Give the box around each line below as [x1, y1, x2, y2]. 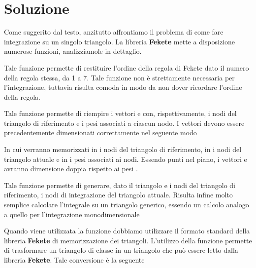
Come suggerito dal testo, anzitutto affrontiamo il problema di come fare [4, 27, 224, 37]
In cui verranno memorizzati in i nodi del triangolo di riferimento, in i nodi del [4, 144, 242, 154]
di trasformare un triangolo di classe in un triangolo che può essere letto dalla [4, 245, 238, 255]
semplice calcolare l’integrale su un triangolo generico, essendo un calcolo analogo [4, 199, 249, 210]
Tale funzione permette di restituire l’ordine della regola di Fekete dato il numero [4, 62, 249, 73]
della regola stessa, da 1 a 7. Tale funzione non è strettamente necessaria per [4, 72, 235, 82]
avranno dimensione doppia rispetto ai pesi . [4, 163, 138, 174]
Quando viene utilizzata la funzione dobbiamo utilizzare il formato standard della [4, 226, 250, 236]
